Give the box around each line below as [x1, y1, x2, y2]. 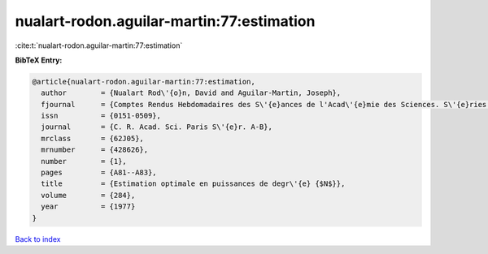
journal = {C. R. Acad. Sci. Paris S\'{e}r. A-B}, [41, 123, 272, 131]
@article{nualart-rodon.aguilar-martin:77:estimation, [32, 77, 255, 86]
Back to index [15, 234, 61, 243]
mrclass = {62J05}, [41, 134, 144, 143]
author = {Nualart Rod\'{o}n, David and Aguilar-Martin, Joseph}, [41, 88, 342, 97]
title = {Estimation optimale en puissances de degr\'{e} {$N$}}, [41, 179, 346, 188]
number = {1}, [41, 157, 128, 166]
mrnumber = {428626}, [41, 145, 149, 154]
